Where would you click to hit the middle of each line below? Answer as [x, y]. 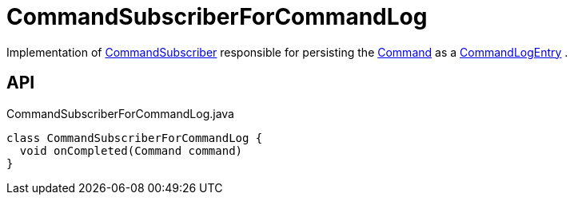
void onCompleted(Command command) [131, 150]
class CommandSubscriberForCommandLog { [135, 138]
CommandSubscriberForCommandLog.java [120, 113]
